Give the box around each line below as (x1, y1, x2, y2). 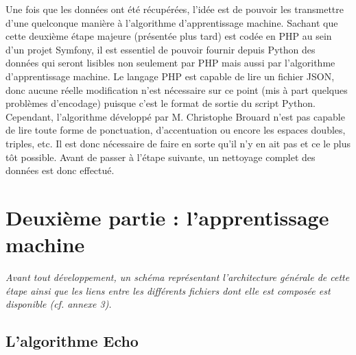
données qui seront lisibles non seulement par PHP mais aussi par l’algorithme (5, 56, 335, 70)
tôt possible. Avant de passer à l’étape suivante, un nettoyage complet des (5, 149, 316, 164)
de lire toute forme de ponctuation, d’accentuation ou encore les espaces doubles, (5, 123, 346, 137)
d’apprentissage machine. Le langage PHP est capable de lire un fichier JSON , (5, 69, 335, 83)
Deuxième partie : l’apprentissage (5, 203, 329, 231)
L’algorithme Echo (5, 330, 139, 352)
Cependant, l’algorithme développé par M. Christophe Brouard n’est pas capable (5, 109, 345, 123)
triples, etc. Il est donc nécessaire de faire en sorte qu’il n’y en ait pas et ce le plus (5, 136, 351, 150)
